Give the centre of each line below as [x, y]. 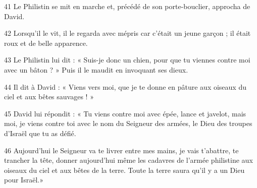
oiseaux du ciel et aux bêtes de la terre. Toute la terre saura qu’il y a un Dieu [124, 170]
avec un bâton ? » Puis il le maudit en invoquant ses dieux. [96, 69]
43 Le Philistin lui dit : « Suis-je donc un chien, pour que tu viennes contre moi [127, 60]
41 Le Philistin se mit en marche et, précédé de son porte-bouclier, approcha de [127, 6]
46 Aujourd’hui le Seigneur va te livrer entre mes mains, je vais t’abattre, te [121, 150]
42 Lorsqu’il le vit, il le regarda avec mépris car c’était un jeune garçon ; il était [127, 33]
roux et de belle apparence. [46, 43]
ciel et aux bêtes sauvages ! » [49, 97]
